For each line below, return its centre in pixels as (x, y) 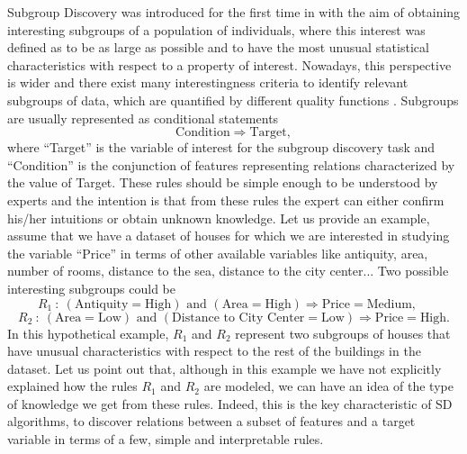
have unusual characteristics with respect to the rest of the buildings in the (214, 351)
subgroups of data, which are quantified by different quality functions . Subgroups (233, 100)
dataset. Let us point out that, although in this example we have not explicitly (225, 368)
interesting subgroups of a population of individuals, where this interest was (216, 29)
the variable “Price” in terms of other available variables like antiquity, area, (218, 253)
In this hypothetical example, (88, 333)
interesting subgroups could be (91, 288)
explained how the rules (72, 386)
